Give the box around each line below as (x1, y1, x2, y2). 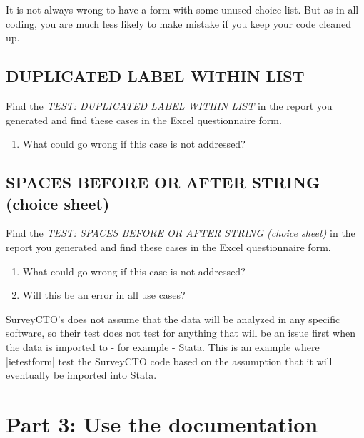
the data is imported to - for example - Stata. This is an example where (6, 339, 320, 354)
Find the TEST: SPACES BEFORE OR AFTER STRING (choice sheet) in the (6, 225, 355, 240)
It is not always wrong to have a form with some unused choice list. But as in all (6, 2, 359, 16)
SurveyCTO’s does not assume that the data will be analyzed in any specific (6, 311, 340, 326)
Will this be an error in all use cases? (22, 287, 186, 302)
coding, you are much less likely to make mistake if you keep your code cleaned (6, 16, 352, 31)
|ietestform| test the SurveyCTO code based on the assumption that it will (6, 353, 333, 368)
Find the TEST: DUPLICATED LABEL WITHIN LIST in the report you (6, 98, 333, 113)
